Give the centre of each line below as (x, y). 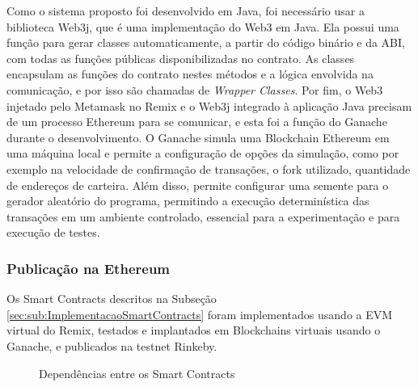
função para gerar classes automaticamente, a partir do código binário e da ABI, (206, 42)
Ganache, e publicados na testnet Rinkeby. (112, 345)
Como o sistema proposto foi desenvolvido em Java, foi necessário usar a (186, 11)
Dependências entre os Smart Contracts (137, 373)
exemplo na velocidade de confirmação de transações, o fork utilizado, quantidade (209, 168)
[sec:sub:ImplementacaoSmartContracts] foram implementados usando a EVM (200, 314)
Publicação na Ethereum (89, 268)
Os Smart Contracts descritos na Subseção (112, 299)
